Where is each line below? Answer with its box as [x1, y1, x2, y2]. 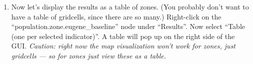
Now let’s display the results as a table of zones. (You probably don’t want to [11, 1, 249, 11]
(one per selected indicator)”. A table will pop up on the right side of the [11, 30, 235, 41]
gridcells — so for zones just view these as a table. [11, 50, 166, 60]
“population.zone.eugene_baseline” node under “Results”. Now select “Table [11, 21, 245, 31]
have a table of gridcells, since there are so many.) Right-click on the [11, 11, 221, 21]
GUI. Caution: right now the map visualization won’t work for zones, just [11, 40, 236, 51]
